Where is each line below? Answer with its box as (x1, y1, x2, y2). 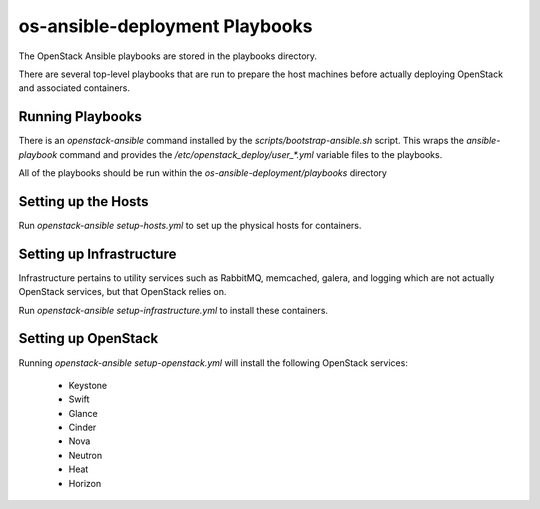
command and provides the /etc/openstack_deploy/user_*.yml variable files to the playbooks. (59, 148, 443, 160)
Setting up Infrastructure (18, 245, 177, 262)
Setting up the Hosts (18, 193, 149, 210)
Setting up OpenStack (18, 330, 159, 347)
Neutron (68, 449, 103, 461)
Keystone (68, 379, 108, 391)
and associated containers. (18, 82, 130, 94)
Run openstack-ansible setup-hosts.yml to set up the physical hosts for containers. (18, 219, 362, 231)
